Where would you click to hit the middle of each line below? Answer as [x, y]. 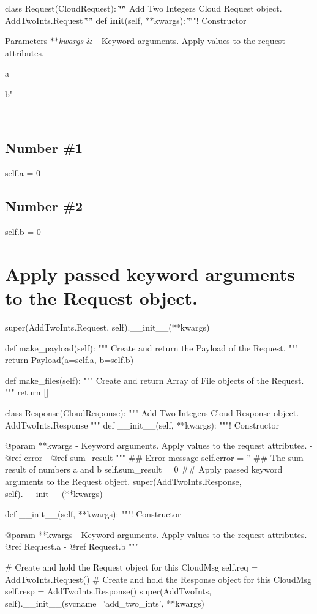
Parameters [26, 41]
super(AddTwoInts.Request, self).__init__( [88, 327]
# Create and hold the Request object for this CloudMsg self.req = [132, 567]
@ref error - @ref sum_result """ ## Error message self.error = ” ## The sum [154, 457]
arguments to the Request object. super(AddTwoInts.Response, [123, 481]
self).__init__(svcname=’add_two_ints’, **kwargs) [105, 603]
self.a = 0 [23, 173]
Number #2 [44, 206]
